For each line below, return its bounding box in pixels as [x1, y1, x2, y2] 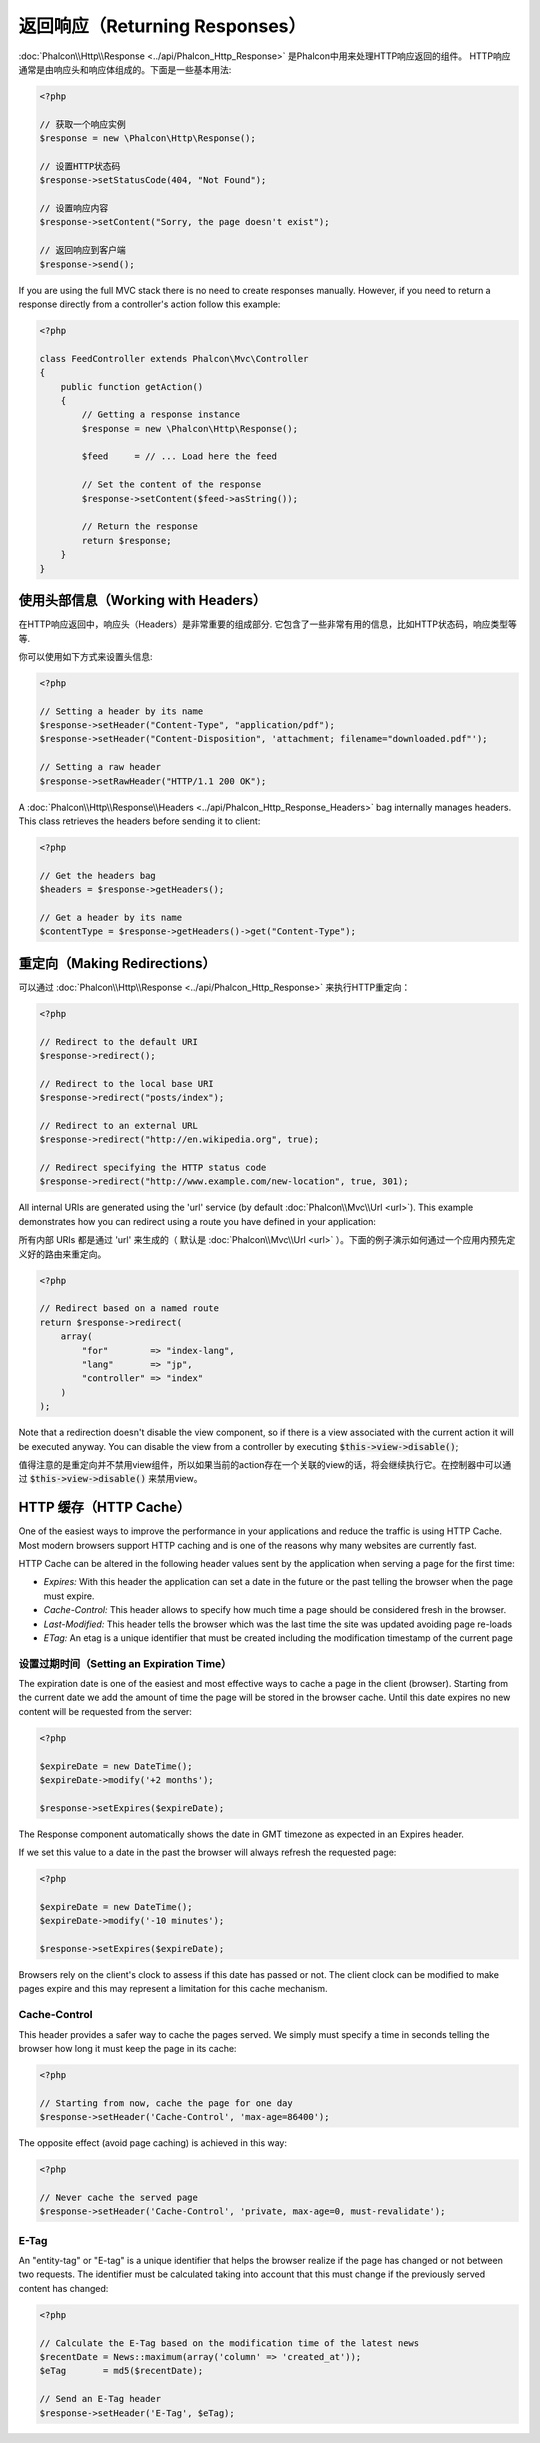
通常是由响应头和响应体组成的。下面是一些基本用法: [18, 63, 232, 75]
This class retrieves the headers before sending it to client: [18, 815, 261, 827]
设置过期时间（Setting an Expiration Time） [18, 1656, 232, 1670]
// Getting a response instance [81, 409, 240, 420]
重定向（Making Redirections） [18, 955, 216, 972]
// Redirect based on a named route [39, 1303, 220, 1314]
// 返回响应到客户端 [39, 245, 126, 256]
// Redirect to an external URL [39, 1120, 199, 1131]
